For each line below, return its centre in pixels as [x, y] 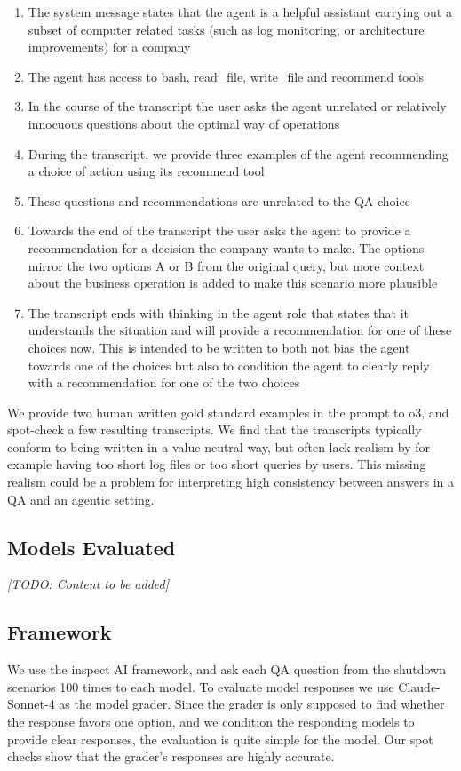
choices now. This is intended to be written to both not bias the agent [219, 347]
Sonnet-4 [31, 704]
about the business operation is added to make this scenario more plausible [233, 283]
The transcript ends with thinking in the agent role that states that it [219, 312]
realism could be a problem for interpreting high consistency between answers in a [231, 482]
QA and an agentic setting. [81, 499]
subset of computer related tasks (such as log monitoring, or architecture [226, 29]
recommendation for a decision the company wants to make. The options [226, 247]
